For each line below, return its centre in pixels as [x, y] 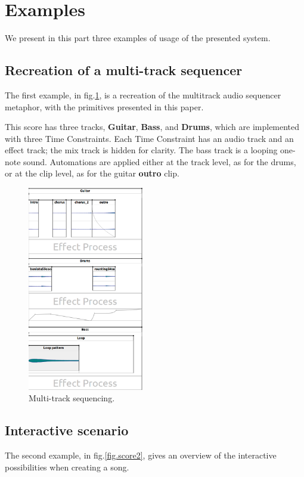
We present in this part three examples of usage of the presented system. [138, 38]
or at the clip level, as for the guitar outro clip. [92, 173]
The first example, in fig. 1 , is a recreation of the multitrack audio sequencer [143, 95]
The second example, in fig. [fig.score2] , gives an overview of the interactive [141, 455]
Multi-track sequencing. [72, 398]
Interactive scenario [67, 430]
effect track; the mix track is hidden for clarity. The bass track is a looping [141, 150]
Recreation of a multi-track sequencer [124, 70]
